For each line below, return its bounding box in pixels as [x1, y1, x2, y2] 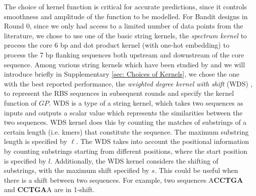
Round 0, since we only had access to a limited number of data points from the [4, 21, 243, 31]
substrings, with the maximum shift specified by [4, 165, 149, 175]
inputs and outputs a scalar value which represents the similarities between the [4, 107, 243, 117]
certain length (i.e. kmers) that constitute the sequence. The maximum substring [4, 126, 249, 137]
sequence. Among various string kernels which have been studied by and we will [4, 59, 245, 69]
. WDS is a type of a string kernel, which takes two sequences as [48, 97, 244, 108]
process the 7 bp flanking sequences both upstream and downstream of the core [4, 49, 244, 59]
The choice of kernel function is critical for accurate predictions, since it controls [4, 1, 247, 11]
